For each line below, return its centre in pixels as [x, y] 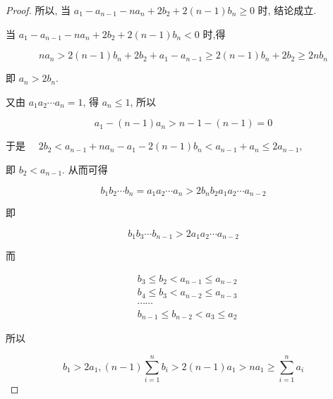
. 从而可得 [85, 169]
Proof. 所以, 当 [38, 10]
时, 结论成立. [287, 10]
